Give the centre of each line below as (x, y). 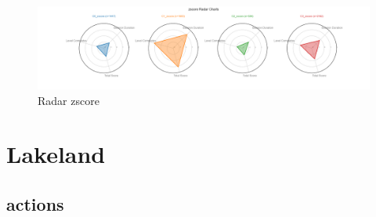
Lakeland (56, 154)
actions (35, 203)
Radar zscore (69, 100)
